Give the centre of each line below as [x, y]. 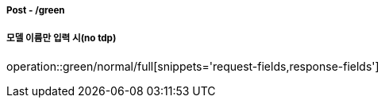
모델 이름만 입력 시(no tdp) [62, 39]
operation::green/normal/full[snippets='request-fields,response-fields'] [193, 66]
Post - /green [36, 10]
